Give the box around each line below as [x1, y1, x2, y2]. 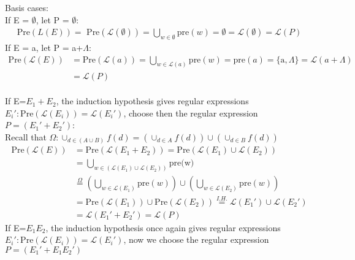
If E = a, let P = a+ [5, 41, 83, 54]
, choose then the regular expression [123, 106, 258, 119]
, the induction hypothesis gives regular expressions [56, 94, 249, 107]
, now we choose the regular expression [123, 233, 269, 246]
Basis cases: [5, 1, 48, 13]
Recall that [5, 130, 47, 143]
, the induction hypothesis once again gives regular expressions [45, 221, 281, 234]
